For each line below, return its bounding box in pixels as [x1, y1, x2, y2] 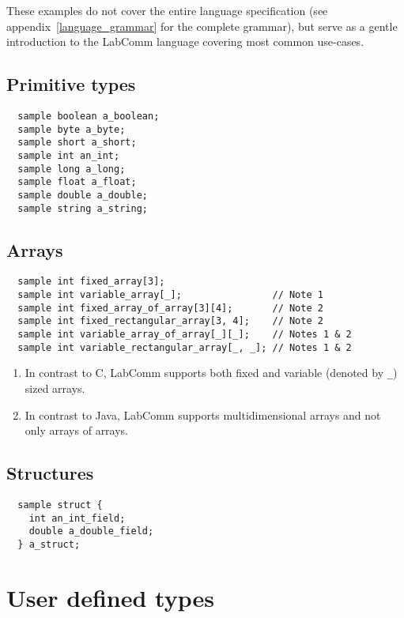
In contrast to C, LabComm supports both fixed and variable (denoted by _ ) [25, 364, 398, 381]
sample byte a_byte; [17, 123, 126, 135]
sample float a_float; [17, 176, 137, 188]
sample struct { [17, 499, 103, 511]
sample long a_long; [17, 163, 126, 175]
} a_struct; [17, 538, 81, 550]
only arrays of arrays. [25, 422, 129, 439]
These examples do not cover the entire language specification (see [6, 2, 328, 18]
